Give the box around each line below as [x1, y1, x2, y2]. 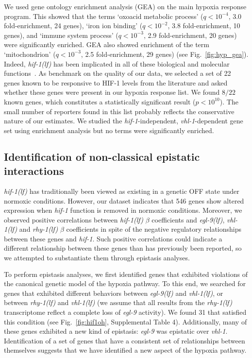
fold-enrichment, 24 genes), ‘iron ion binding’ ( [4, 20, 143, 31]
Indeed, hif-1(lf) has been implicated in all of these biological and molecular [4, 58, 230, 68]
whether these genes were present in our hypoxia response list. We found [4, 87, 220, 97]
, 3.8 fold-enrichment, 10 [168, 20, 240, 31]
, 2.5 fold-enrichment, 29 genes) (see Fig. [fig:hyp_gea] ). [81, 49, 249, 59]
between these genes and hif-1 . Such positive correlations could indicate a [4, 233, 222, 243]
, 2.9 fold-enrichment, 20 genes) [143, 30, 237, 40]
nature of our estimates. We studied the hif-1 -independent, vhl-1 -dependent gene [4, 116, 243, 126]
